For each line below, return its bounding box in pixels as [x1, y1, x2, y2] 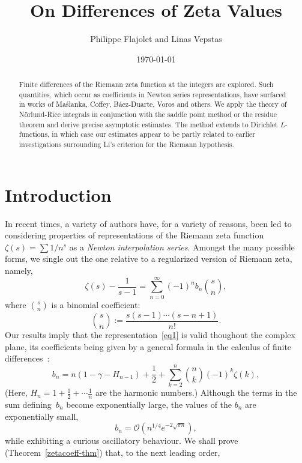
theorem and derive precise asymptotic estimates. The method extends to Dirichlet [19, 119, 278, 129]
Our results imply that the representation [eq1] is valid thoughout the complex [5, 328, 295, 341]
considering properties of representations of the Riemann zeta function [5, 229, 264, 241]
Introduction [5, 182, 112, 207]
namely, [5, 264, 33, 277]
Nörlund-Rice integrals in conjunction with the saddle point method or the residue [19, 109, 277, 120]
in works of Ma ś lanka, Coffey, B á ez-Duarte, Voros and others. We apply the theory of [19, 99, 287, 109]
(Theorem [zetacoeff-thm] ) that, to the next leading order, [5, 446, 220, 458]
